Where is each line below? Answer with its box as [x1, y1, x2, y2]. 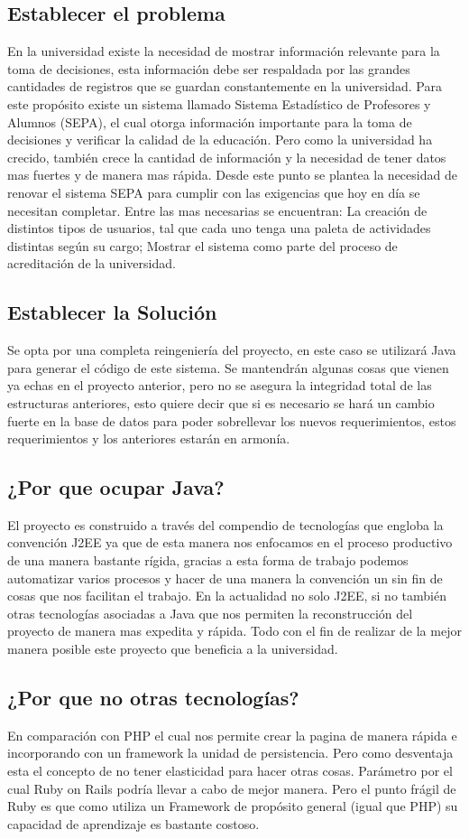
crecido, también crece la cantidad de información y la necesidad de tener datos [7, 147, 446, 166]
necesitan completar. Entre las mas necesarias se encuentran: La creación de [7, 200, 428, 219]
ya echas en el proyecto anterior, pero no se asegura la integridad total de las [7, 376, 432, 395]
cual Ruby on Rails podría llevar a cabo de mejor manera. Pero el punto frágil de [7, 778, 456, 797]
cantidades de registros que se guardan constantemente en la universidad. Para [7, 77, 442, 96]
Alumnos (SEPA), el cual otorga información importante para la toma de [7, 112, 412, 131]
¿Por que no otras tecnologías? [7, 684, 299, 712]
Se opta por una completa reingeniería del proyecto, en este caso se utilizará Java [7, 340, 456, 359]
